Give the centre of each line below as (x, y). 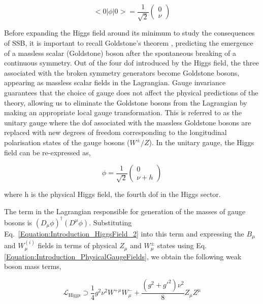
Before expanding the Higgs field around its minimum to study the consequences (129, 33)
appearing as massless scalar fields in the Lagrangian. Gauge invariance (115, 82)
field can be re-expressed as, (47, 152)
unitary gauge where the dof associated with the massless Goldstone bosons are (128, 122)
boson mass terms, (33, 266)
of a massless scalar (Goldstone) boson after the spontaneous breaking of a (120, 53)
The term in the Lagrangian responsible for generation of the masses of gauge (125, 211)
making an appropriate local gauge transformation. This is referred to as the (123, 112)
